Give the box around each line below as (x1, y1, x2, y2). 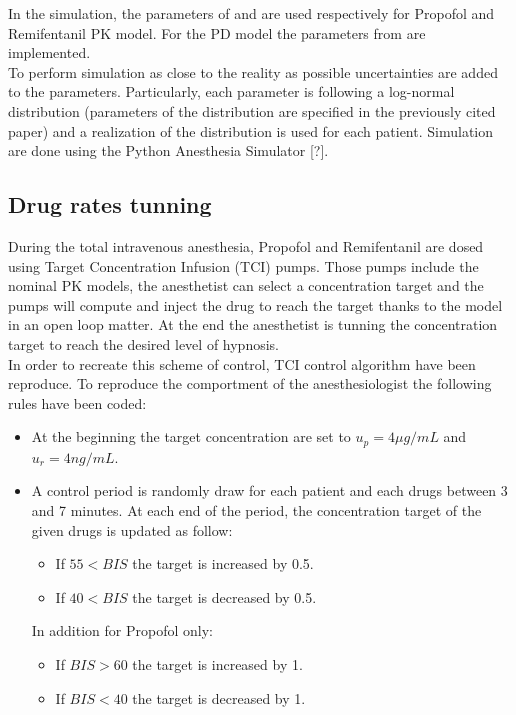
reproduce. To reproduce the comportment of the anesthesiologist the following (8, 373, 492, 394)
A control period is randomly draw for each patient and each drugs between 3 (31, 480, 508, 501)
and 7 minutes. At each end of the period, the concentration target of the (31, 499, 482, 520)
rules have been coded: (8, 392, 147, 413)
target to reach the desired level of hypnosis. (8, 333, 279, 354)
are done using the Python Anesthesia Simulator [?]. (8, 140, 329, 161)
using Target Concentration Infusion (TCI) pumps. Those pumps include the (8, 255, 479, 276)
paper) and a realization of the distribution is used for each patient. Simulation (8, 120, 494, 141)
